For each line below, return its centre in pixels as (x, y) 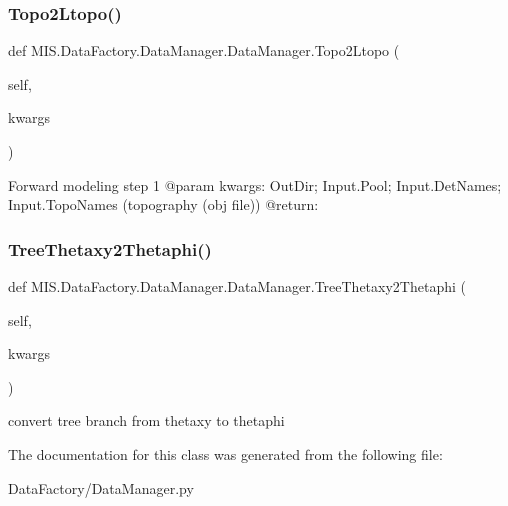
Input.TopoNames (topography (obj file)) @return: (163, 204)
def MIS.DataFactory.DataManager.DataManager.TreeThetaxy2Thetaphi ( (237, 286)
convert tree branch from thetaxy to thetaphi (146, 420)
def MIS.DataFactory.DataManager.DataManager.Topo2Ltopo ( (204, 50)
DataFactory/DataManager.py (101, 487)
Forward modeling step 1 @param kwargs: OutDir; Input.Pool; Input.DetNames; (255, 184)
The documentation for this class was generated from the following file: (225, 453)
